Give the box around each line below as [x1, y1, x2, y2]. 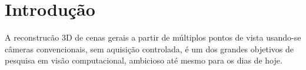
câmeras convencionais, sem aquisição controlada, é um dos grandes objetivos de [5, 42, 294, 55]
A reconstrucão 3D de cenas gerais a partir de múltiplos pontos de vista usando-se [5, 31, 301, 44]
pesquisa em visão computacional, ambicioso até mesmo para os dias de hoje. [5, 54, 282, 66]
